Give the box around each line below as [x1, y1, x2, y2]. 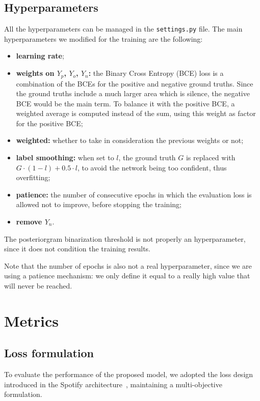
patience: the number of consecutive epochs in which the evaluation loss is [16, 189, 252, 199]
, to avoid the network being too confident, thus [77, 162, 227, 173]
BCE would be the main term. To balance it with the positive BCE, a [16, 98, 235, 108]
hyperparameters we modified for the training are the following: [4, 33, 203, 44]
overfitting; [16, 172, 50, 183]
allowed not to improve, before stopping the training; [16, 199, 181, 210]
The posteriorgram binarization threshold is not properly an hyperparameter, [4, 233, 246, 244]
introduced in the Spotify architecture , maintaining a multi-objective [4, 379, 222, 389]
